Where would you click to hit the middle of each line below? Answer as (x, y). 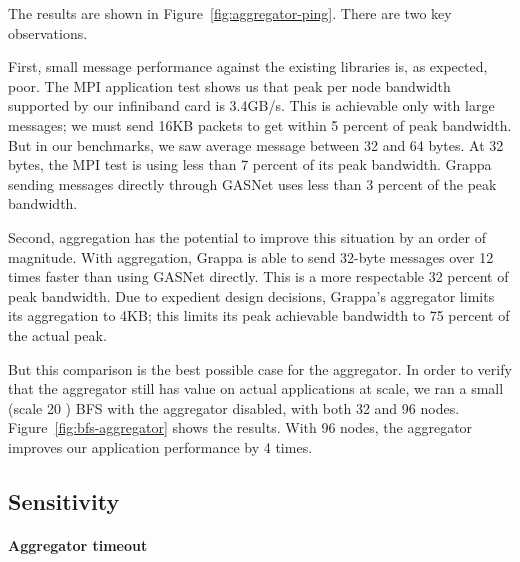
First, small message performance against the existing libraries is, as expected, (248, 66)
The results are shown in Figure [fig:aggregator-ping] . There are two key (230, 13)
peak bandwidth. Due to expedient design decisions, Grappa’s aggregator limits (251, 295)
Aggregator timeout (78, 544)
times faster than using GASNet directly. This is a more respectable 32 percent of (258, 276)
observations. (48, 32)
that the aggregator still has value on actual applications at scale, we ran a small (256, 388)
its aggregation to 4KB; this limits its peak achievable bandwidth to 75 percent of (259, 315)
